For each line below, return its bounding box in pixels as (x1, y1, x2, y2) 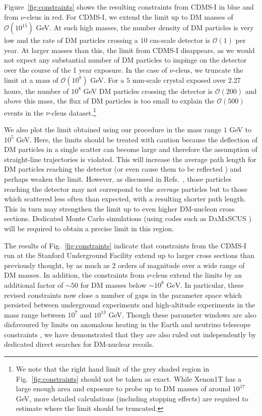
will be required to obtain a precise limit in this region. (4, 223, 174, 233)
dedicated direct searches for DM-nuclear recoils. (4, 339, 154, 349)
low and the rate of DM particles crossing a (4, 35, 138, 45)
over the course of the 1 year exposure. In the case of (4, 64, 167, 75)
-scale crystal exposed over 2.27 (144, 74, 241, 85)
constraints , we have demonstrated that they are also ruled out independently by (4, 329, 256, 339)
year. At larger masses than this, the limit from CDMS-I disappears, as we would (4, 44, 255, 55)
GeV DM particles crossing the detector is (83, 85, 213, 96)
